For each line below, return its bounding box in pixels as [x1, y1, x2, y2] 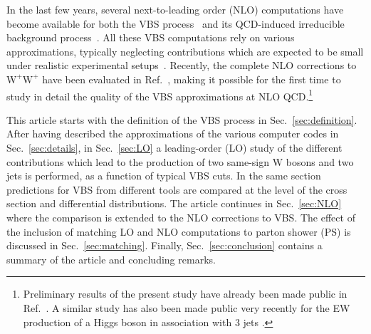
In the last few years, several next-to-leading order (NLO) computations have [6, 2, 344, 16]
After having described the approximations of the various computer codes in [6, 126, 339, 141]
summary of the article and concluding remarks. [6, 251, 216, 266]
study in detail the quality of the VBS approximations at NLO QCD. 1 [6, 86, 313, 103]
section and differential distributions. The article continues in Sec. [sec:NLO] [6, 196, 342, 211]
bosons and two [286, 154, 354, 169]
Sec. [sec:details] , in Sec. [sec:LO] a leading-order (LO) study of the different [6, 140, 343, 155]
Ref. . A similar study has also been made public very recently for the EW [23, 300, 350, 315]
